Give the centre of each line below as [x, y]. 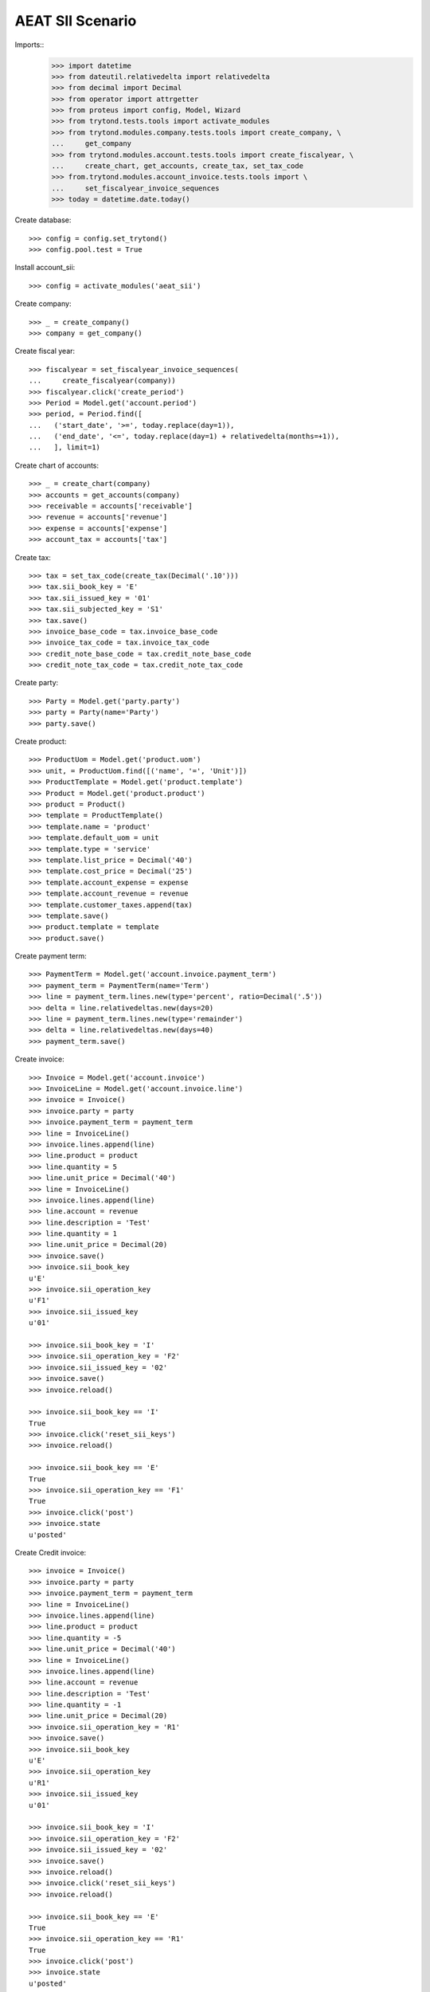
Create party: [37, 683]
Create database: [43, 220]
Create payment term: [51, 956]
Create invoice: [39, 1059]
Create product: [41, 742]
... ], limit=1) [65, 447]
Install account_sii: [45, 268]
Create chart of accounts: [57, 465]
